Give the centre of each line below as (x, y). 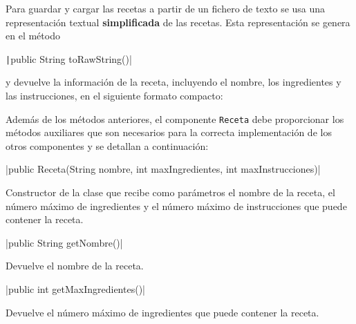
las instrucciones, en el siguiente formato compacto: (114, 96)
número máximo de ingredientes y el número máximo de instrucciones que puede (176, 206)
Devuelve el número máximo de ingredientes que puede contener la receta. (162, 312)
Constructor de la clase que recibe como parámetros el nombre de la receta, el (170, 192)
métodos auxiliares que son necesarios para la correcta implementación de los (169, 132)
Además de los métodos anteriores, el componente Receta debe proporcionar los (175, 118)
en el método (33, 36)
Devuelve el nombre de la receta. (75, 266)
